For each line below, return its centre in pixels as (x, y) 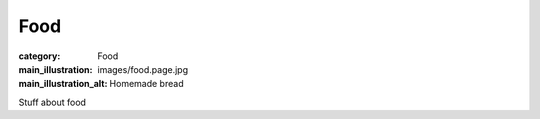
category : (39, 56)
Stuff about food (52, 102)
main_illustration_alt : (63, 84)
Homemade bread (146, 84)
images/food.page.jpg (143, 69)
